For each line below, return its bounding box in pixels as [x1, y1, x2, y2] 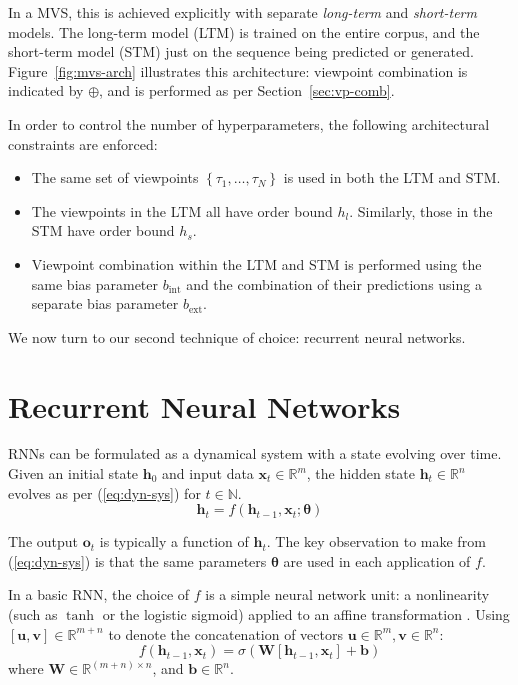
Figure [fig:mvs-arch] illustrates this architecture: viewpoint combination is [8, 60, 468, 81]
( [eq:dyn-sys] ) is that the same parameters [8, 550, 267, 571]
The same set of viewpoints [31, 167, 199, 188]
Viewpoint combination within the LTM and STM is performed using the [31, 253, 482, 274]
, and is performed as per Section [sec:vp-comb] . [99, 80, 395, 101]
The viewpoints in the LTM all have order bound [31, 200, 333, 221]
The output [8, 531, 79, 552]
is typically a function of [99, 531, 249, 552]
